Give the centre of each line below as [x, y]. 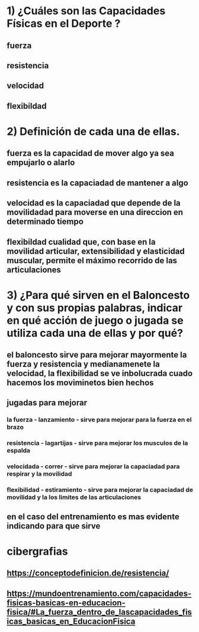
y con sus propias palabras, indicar [95, 308]
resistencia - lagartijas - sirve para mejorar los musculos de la [97, 443]
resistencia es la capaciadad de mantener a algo [97, 183]
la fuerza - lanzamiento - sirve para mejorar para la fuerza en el [99, 420]
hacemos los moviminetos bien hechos [80, 383]
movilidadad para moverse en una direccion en [95, 212]
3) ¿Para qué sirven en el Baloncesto [98, 295]
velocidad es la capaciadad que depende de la [94, 203]
